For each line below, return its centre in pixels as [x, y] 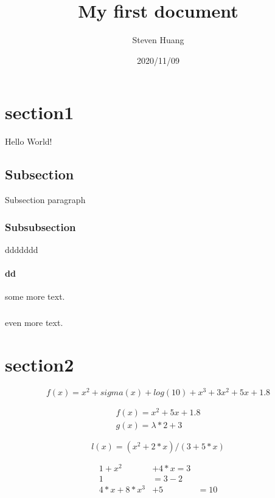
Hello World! [29, 141]
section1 [40, 112]
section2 [40, 364]
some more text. [35, 296]
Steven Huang [158, 40]
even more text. [34, 323]
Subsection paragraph [45, 200]
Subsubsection [40, 227]
